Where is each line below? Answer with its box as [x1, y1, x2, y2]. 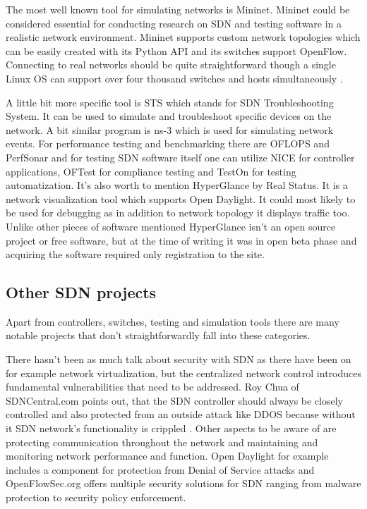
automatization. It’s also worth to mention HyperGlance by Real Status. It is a [6, 178, 348, 192]
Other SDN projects [6, 281, 157, 303]
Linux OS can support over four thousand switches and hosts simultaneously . [6, 70, 343, 85]
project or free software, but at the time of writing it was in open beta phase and [6, 233, 357, 247]
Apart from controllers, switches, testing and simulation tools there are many [6, 314, 339, 329]
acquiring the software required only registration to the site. [6, 247, 265, 262]
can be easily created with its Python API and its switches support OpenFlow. [6, 43, 347, 58]
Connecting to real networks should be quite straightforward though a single [6, 57, 336, 72]
